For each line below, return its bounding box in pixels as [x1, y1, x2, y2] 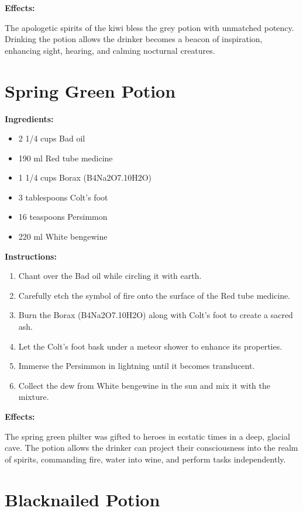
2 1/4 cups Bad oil [18, 132, 85, 144]
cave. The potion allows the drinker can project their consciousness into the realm [5, 441, 298, 454]
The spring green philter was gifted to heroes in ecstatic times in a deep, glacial [5, 430, 290, 442]
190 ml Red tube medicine [18, 151, 113, 164]
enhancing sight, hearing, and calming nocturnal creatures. [5, 44, 215, 56]
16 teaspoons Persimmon [18, 210, 108, 223]
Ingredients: [5, 112, 54, 125]
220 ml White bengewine [18, 230, 108, 243]
